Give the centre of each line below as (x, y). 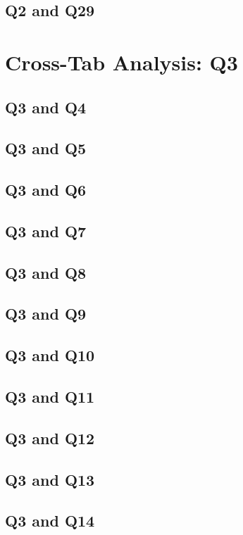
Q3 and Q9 (46, 314)
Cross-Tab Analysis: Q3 (122, 62)
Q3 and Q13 (50, 479)
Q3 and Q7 (46, 231)
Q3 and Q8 (46, 272)
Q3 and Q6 (46, 190)
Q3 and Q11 (50, 397)
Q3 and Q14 (50, 521)
